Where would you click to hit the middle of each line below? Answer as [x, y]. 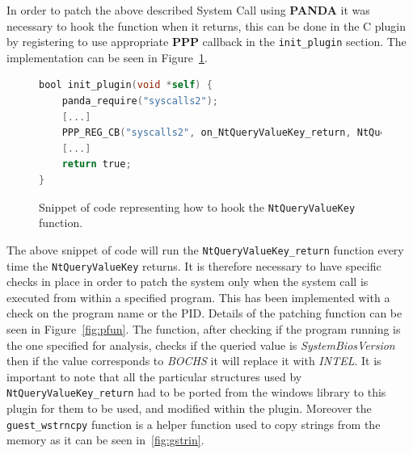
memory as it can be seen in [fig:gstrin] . [105, 440]
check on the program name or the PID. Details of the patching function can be [204, 313]
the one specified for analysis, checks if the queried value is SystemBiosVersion [201, 345]
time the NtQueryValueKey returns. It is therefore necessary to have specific [194, 265]
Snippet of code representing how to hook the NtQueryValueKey [197, 206]
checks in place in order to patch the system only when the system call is [188, 282]
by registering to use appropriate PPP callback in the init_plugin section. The [206, 42]
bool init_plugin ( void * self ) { [126, 85]
